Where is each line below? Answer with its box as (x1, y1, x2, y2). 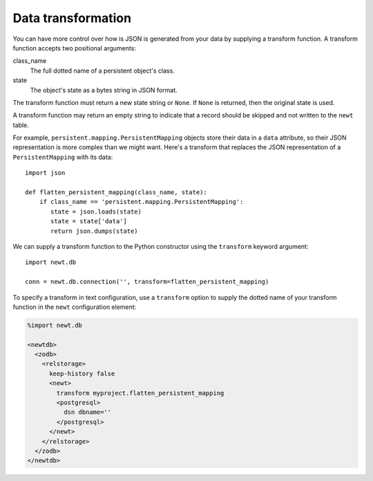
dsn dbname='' (63, 408, 112, 416)
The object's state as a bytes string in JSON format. (30, 86, 178, 94)
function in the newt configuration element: (12, 303, 137, 311)
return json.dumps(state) (50, 227, 138, 235)
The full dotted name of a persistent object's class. (30, 66, 175, 75)
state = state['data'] (50, 218, 128, 225)
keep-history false (49, 370, 115, 377)
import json (25, 169, 66, 177)
